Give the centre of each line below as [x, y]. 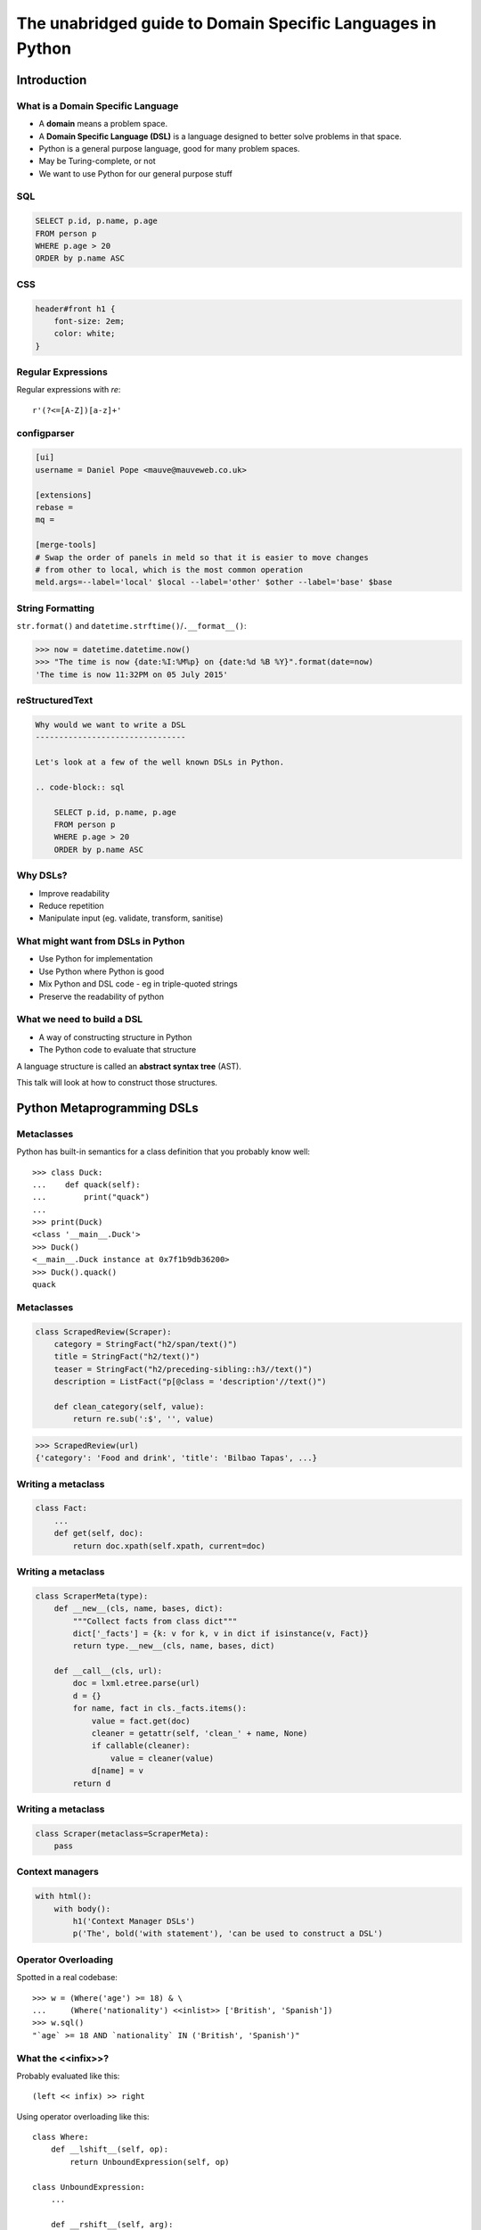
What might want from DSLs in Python [101, 941]
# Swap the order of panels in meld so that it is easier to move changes [202, 557]
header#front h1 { [75, 309]
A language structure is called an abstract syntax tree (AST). [129, 1066]
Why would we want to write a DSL [110, 724]
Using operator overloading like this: [83, 2116]
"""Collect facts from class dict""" [155, 1621]
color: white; [85, 334]
